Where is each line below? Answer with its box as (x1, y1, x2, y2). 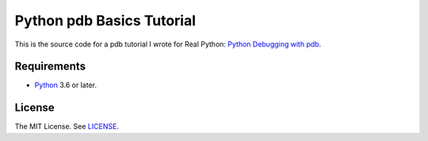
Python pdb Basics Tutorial (14, 12, 197, 29)
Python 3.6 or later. (34, 80, 97, 90)
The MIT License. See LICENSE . (14, 122, 119, 132)
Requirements (14, 60, 86, 73)
